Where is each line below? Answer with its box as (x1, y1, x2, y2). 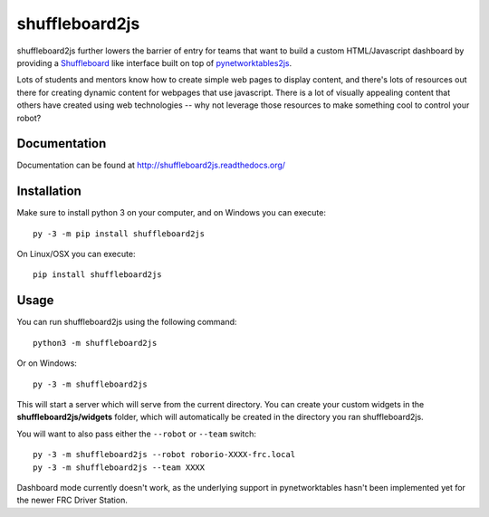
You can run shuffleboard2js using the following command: (16, 317, 237, 328)
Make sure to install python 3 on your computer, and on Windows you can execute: (16, 207, 326, 218)
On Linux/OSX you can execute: (16, 249, 136, 260)
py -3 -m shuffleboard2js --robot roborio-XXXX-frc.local (33, 449, 296, 460)
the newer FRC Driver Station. (16, 494, 129, 506)
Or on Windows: (16, 358, 77, 369)
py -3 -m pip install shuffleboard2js (33, 228, 206, 239)
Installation (16, 184, 81, 199)
